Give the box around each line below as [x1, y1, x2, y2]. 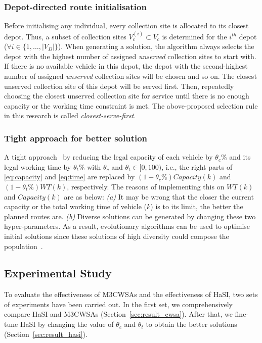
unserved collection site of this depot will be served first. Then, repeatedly [4, 80, 234, 91]
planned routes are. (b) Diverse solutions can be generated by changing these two [4, 211, 256, 221]
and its [229, 152, 251, 162]
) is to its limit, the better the [150, 201, 243, 212]
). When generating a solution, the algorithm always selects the [58, 41, 254, 52]
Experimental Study [4, 265, 112, 281]
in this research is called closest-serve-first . [4, 110, 136, 121]
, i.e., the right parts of [161, 161, 233, 172]
